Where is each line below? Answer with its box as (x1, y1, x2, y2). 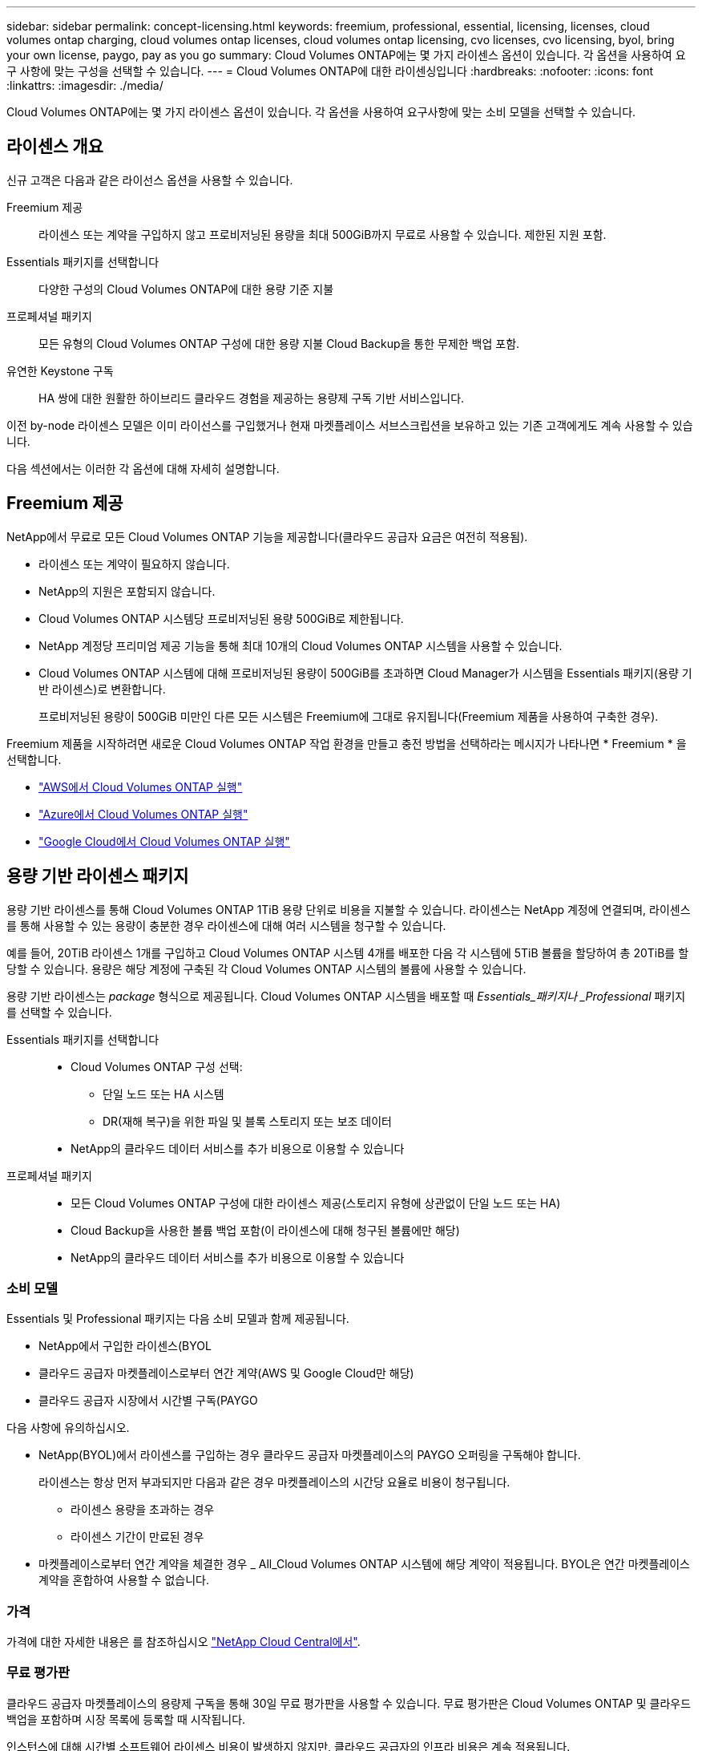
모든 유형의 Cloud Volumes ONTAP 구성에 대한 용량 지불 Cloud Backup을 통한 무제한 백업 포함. (38, 336, 520, 350)
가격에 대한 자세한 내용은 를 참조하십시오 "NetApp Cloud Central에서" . (6, 1635, 361, 1649)
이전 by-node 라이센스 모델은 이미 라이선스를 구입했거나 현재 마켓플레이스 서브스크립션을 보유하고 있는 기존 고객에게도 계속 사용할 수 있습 (6, 418, 693, 432)
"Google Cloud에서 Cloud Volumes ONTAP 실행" (38, 834, 290, 848)
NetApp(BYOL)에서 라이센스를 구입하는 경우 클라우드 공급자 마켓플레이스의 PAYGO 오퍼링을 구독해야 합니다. (38, 1448, 581, 1462)
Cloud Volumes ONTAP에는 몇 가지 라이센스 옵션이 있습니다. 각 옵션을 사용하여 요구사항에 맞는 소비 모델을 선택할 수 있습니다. (6, 105, 636, 119)
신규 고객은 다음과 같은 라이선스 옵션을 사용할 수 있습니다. (6, 172, 293, 187)
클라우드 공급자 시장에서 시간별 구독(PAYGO (38, 1393, 258, 1408)
